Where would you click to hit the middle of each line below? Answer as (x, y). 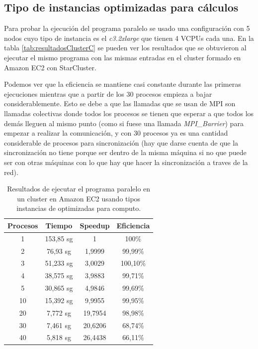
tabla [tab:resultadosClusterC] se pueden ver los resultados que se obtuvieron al (125, 48)
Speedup (95, 225)
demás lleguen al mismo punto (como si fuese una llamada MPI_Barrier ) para (124, 123)
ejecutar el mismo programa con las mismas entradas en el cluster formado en (123, 57)
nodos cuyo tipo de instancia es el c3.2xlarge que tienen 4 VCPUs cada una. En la (129, 38)
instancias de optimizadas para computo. (79, 208)
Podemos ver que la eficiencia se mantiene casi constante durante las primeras (123, 84)
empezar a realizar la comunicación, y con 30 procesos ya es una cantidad (116, 133)
